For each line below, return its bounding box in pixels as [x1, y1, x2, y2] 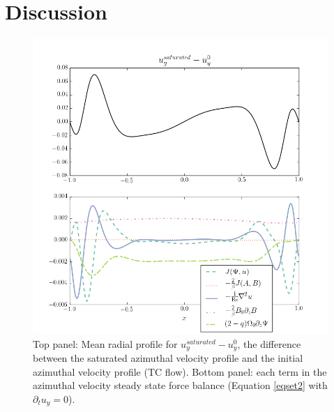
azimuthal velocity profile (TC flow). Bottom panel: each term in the [33, 364, 327, 379]
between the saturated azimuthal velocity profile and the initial [33, 351, 303, 365]
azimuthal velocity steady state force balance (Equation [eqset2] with [33, 378, 328, 392]
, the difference [237, 336, 301, 351]
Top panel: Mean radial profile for [33, 336, 178, 351]
